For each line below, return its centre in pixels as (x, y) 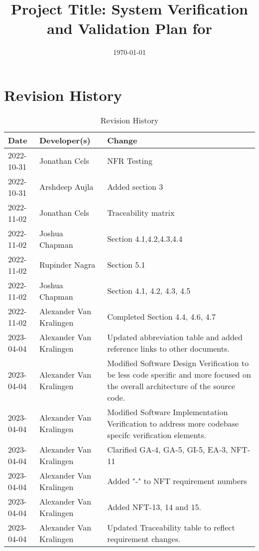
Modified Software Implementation (168, 412)
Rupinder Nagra (67, 265)
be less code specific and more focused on (179, 374)
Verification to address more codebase (173, 423)
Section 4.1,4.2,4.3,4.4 (145, 239)
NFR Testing (130, 161)
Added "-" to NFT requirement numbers (177, 481)
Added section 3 (135, 187)
